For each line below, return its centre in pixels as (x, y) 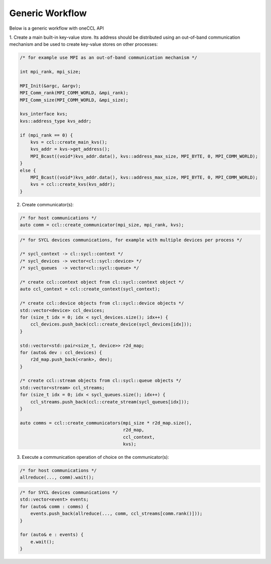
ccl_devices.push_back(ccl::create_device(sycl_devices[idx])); (111, 324)
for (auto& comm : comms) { (54, 506)
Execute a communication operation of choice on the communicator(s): (95, 457)
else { (28, 170)
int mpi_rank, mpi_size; (50, 72)
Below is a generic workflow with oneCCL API (56, 28)
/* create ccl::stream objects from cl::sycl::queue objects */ (101, 381)
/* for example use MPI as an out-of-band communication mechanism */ (109, 58)
